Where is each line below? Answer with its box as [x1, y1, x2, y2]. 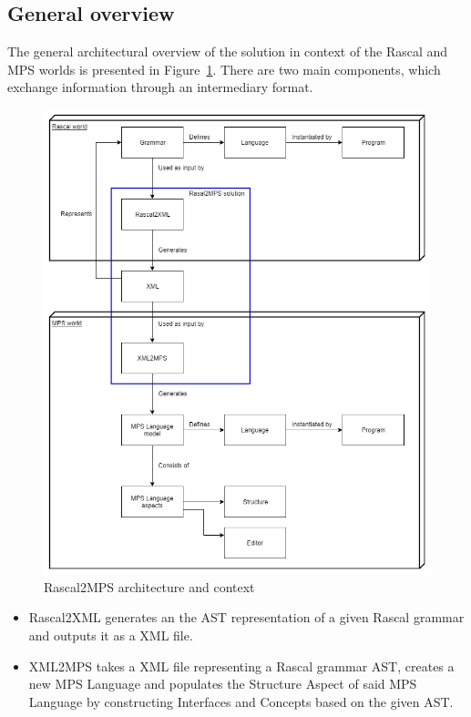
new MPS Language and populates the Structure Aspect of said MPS [28, 674, 417, 693]
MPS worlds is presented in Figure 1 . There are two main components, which [7, 59, 441, 78]
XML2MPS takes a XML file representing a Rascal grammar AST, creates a [28, 656, 455, 675]
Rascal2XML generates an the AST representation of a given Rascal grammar [28, 608, 465, 627]
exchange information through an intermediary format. [7, 77, 313, 97]
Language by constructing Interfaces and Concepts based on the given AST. [28, 691, 454, 711]
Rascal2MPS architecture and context [44, 577, 255, 596]
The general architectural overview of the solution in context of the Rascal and [7, 42, 448, 61]
